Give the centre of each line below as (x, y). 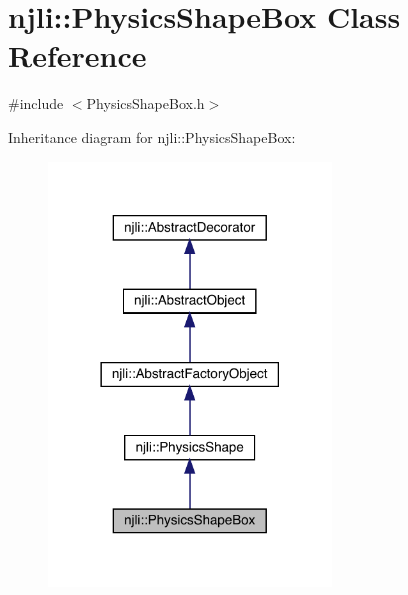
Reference (77, 55)
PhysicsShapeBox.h (145, 103)
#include (36, 103)
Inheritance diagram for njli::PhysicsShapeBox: (152, 136)
